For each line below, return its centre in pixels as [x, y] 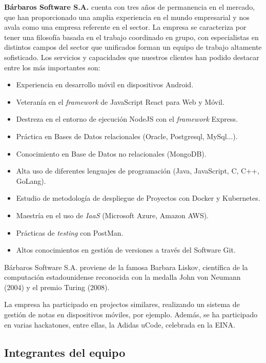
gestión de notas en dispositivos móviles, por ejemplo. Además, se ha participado [131, 314]
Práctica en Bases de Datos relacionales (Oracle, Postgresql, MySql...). [127, 136]
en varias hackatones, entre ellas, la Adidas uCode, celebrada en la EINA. [120, 324]
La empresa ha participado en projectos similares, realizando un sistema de [122, 304]
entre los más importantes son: [52, 67]
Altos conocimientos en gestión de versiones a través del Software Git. [126, 250]
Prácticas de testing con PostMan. [70, 232]
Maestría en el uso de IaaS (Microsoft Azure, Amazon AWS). [112, 215]
